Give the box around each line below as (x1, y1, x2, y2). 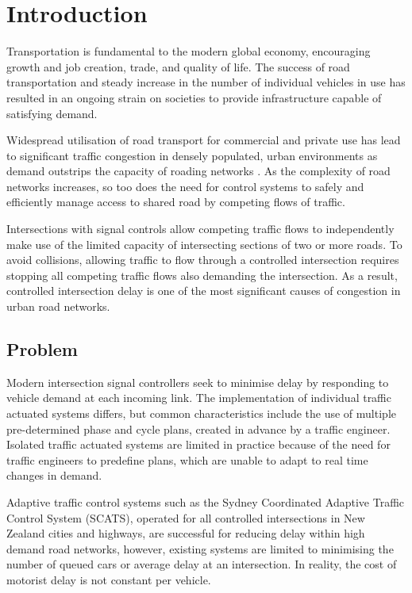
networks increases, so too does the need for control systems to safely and (6, 178, 364, 194)
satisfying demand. (6, 105, 98, 121)
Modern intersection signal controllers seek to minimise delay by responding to (6, 373, 389, 390)
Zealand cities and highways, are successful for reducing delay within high (6, 525, 365, 541)
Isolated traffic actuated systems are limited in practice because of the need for (6, 436, 391, 453)
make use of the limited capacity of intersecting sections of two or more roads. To (6, 235, 402, 252)
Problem (6, 337, 78, 362)
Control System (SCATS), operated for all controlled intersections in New (6, 509, 365, 526)
